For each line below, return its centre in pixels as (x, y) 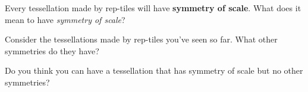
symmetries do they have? (52, 50)
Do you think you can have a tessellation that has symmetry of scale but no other (154, 70)
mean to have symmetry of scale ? (65, 19)
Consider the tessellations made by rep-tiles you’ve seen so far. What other (141, 39)
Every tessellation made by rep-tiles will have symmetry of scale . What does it (153, 8)
